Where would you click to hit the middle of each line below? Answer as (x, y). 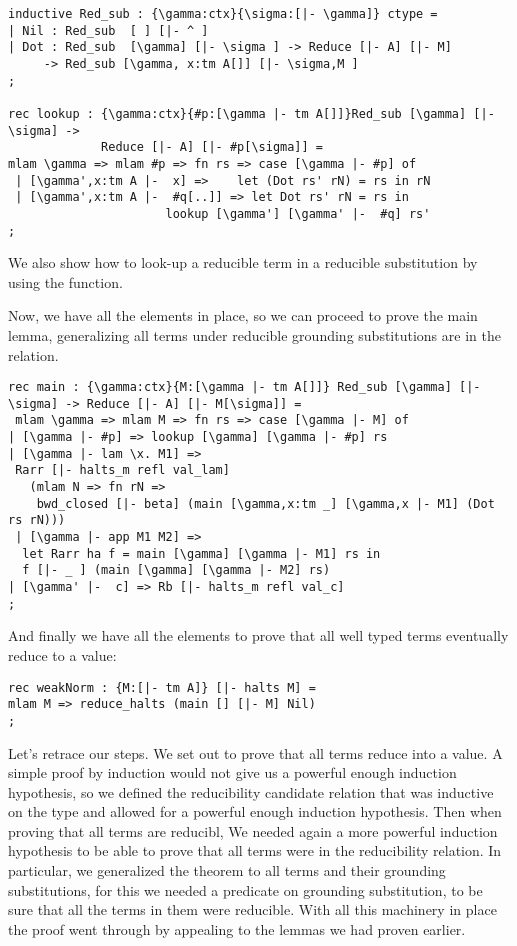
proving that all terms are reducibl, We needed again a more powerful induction (253, 830)
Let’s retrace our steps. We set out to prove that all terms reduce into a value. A (255, 752)
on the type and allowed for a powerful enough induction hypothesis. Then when (255, 811)
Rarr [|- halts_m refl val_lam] (122, 470)
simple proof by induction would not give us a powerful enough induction (232, 772)
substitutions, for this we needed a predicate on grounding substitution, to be (245, 889)
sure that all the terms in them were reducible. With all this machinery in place (252, 909)
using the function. (65, 281)
